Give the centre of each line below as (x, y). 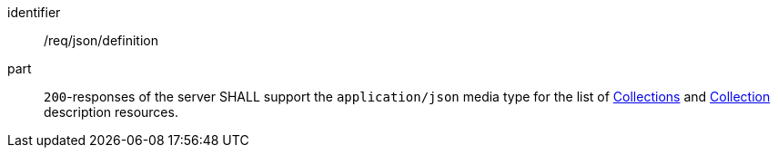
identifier (34, 12)
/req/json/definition (101, 40)
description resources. (111, 112)
